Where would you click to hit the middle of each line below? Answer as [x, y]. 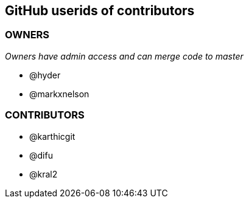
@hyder [45, 75]
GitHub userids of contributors [100, 11]
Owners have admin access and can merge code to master [124, 56]
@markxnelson [59, 94]
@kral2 [44, 174]
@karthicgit [52, 136]
